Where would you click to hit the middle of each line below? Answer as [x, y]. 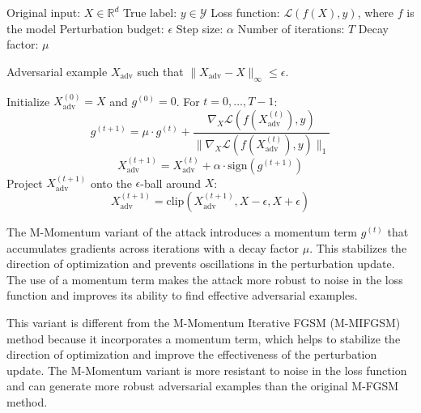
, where [376, 12]
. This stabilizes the [358, 247]
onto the [111, 183]
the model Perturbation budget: [85, 28]
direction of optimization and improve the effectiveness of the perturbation [192, 354]
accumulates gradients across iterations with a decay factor [153, 247]
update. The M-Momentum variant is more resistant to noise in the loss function [207, 370]
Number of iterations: [291, 28]
